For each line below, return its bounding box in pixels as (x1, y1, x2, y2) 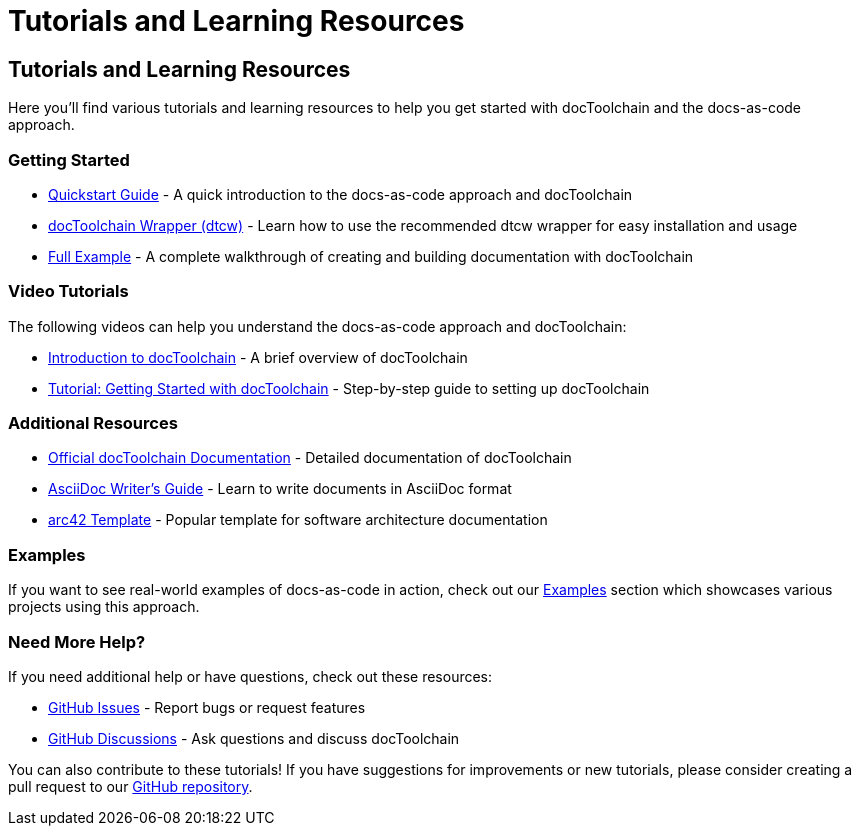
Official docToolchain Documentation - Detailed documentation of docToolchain (48, 449, 572, 467)
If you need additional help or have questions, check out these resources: (8, 667, 493, 685)
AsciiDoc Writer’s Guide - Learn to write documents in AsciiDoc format (48, 480, 512, 498)
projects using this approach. (8, 598, 200, 616)
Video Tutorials (8, 281, 129, 302)
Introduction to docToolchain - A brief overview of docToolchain (48, 348, 468, 366)
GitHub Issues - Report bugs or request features (48, 698, 366, 716)
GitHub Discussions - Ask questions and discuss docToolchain (48, 729, 460, 747)
